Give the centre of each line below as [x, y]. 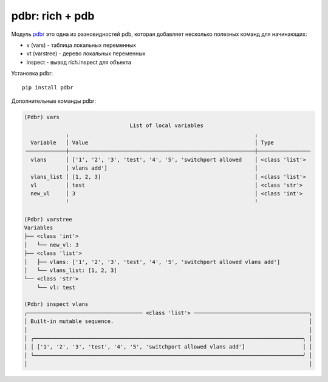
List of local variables [166, 126]
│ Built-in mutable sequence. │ [168, 321]
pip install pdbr [48, 87]
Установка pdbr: [32, 74]
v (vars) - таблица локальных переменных [81, 45]
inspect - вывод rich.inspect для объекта [79, 62]
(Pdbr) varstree [48, 219]
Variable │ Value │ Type [152, 143]
